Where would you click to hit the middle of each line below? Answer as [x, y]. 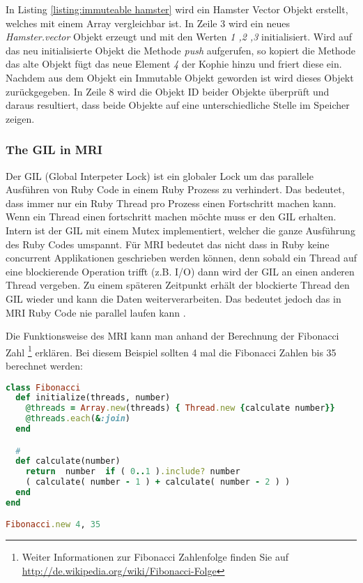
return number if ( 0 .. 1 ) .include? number [133, 472]
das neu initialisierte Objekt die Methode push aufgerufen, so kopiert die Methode [181, 50]
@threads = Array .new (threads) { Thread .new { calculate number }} [180, 408]
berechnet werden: [44, 365]
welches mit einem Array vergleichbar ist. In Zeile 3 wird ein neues [148, 23]
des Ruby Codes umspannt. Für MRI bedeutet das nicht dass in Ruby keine [168, 244]
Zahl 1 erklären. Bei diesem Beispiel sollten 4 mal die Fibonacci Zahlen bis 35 [171, 351]
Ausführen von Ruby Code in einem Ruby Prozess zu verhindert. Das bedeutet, [175, 189]
